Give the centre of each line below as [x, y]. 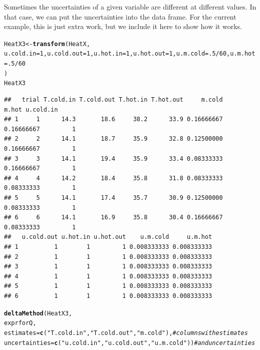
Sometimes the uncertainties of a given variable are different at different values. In [130, 7]
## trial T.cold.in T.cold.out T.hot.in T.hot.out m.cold [113, 100]
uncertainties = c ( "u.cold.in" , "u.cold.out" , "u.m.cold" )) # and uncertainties [130, 343]
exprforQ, [20, 323]
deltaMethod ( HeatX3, [38, 313]
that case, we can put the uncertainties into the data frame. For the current [120, 16]
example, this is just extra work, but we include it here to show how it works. [123, 26]
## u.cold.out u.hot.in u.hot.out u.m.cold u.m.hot [108, 237]
